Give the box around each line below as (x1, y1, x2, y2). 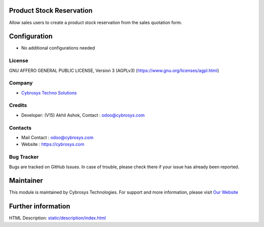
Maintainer (9, 177, 44, 185)
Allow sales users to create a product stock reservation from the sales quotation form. (9, 20, 182, 25)
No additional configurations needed (21, 45, 95, 51)
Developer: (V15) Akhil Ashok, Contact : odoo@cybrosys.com (21, 112, 145, 118)
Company (9, 80, 33, 87)
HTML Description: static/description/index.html (9, 215, 106, 221)
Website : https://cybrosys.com (21, 141, 85, 147)
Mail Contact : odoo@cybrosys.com (21, 135, 94, 140)
